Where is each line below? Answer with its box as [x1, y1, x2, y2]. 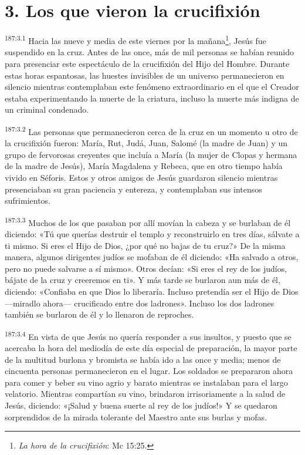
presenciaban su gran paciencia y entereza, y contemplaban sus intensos [5, 183, 262, 195]
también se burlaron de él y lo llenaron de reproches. [5, 308, 194, 321]
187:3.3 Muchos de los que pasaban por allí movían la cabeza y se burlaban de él [5, 214, 291, 228]
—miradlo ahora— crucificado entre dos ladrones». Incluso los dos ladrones [5, 296, 274, 309]
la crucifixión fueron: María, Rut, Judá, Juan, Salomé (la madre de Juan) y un [5, 137, 288, 149]
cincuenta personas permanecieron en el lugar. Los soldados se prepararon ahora [5, 365, 293, 377]
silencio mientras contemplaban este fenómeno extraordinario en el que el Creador [5, 80, 299, 93]
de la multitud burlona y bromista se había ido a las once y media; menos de [5, 353, 281, 365]
